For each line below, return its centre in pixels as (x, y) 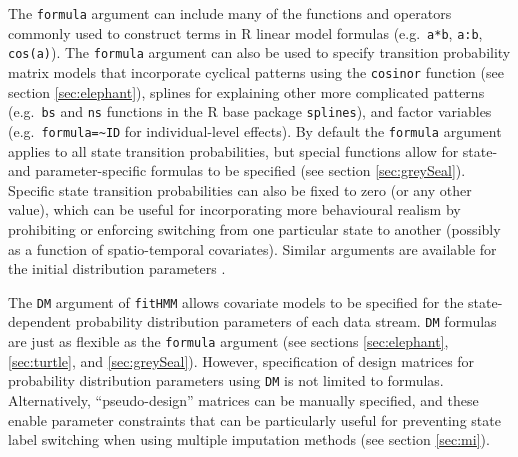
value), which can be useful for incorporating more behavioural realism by (234, 209)
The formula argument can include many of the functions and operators (230, 13)
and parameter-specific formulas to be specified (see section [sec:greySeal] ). (237, 170)
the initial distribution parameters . (117, 268)
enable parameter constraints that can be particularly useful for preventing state (254, 419)
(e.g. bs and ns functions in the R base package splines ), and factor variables (250, 111)
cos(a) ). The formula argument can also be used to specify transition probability (259, 52)
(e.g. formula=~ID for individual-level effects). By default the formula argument (255, 130)
